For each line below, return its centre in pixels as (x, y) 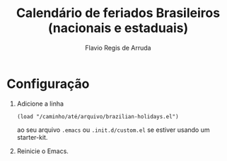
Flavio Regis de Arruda (118, 48)
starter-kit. (32, 137)
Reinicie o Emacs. (42, 151)
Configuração (48, 84)
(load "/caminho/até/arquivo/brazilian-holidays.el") (98, 116)
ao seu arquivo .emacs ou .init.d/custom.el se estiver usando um (113, 130)
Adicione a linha (40, 104)
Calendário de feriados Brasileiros (118, 13)
